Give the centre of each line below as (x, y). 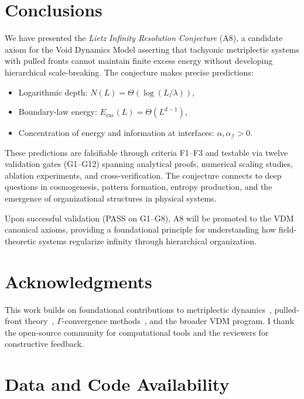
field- (288, 229)
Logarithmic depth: (53, 92)
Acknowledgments (78, 281)
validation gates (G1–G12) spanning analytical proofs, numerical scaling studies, (149, 164)
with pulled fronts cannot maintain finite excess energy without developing (139, 61)
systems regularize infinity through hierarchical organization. (148, 241)
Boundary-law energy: (58, 112)
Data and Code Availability (117, 384)
